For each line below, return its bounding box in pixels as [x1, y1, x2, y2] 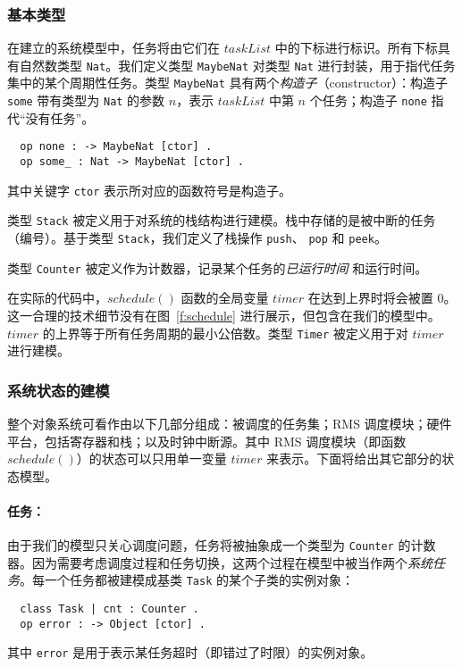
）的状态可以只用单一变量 [76, 449, 227, 468]
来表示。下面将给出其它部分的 [266, 449, 442, 468]
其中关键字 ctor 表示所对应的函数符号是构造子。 [7, 180, 291, 199]
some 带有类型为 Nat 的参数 [7, 91, 165, 110]
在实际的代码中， [7, 288, 107, 307]
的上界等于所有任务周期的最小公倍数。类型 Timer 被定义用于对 [42, 323, 408, 342]
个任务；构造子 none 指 [309, 91, 444, 110]
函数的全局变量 [181, 288, 269, 307]
